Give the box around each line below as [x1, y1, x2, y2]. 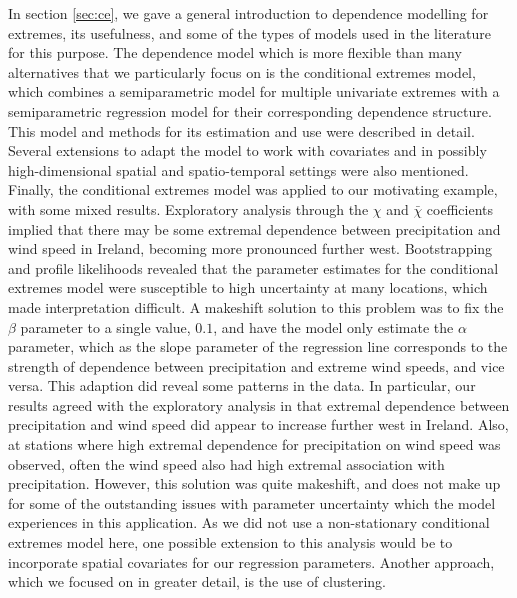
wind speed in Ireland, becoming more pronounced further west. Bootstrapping [8, 238, 493, 259]
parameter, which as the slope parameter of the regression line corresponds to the [8, 336, 508, 357]
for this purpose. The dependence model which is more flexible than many [8, 42, 462, 63]
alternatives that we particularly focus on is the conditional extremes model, [8, 61, 476, 82]
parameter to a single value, [20, 316, 191, 337]
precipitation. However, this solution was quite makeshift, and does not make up [8, 473, 501, 494]
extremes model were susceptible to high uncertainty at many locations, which [8, 277, 488, 298]
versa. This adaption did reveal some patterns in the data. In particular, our [8, 375, 476, 396]
